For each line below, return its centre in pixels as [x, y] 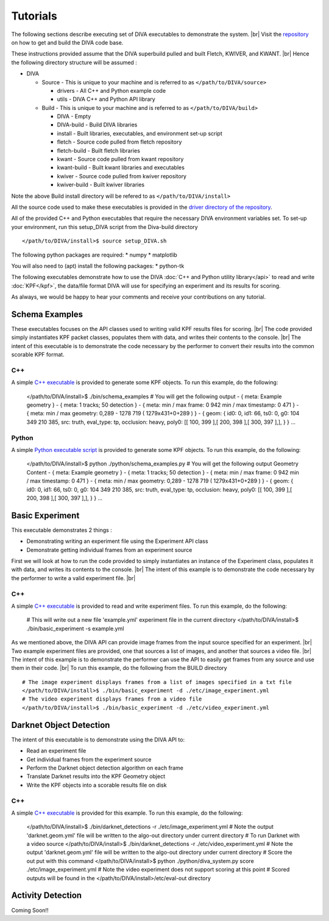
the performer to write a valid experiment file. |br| [73, 578]
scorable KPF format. [38, 355]
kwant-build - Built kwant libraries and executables [121, 167]
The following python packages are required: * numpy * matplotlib [94, 255]
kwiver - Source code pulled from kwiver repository [122, 176]
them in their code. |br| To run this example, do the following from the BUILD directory [119, 668]
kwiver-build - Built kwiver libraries [101, 185]
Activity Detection [47, 896]
